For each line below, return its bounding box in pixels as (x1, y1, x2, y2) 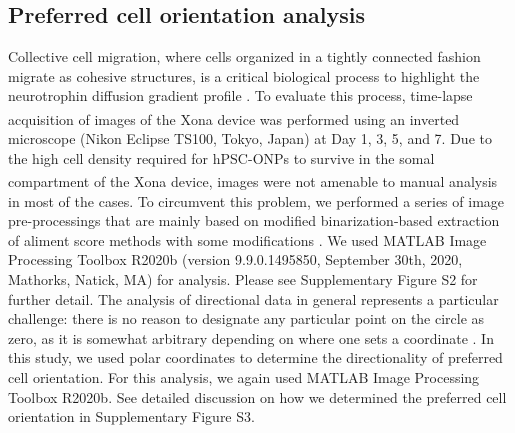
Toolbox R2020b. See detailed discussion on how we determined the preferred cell (8, 386, 507, 407)
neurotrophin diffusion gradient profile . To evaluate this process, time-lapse (8, 85, 473, 106)
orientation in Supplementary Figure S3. (8, 406, 255, 427)
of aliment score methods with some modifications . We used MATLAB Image (8, 229, 487, 250)
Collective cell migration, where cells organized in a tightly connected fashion (8, 46, 481, 67)
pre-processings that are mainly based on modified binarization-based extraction (8, 210, 500, 231)
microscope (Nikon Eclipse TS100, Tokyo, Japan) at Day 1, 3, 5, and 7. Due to (8, 128, 492, 149)
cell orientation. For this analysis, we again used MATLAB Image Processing (8, 367, 480, 388)
